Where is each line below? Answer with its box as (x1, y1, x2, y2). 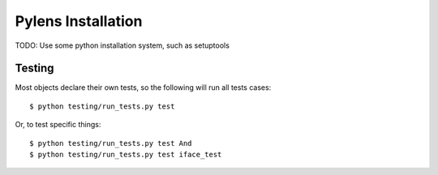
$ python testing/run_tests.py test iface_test (29, 150, 222, 160)
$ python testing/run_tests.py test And (29, 139, 192, 147)
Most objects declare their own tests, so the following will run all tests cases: (15, 83, 272, 92)
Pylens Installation (15, 12, 143, 30)
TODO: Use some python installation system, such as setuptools (15, 41, 230, 50)
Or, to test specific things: (15, 120, 101, 130)
